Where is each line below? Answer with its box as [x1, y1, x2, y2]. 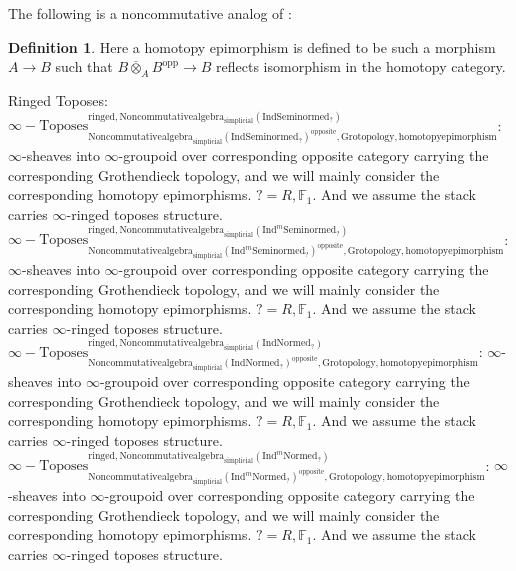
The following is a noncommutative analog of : [8, 3, 292, 23]
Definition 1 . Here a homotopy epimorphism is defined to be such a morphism [8, 36, 496, 57]
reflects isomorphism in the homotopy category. [216, 56, 506, 77]
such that [55, 56, 113, 77]
